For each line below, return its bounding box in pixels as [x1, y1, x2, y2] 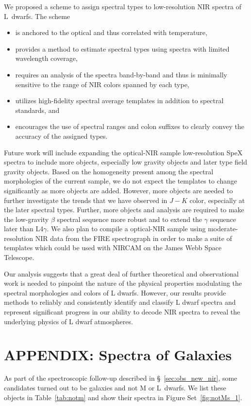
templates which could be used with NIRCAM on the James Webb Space [4, 242, 222, 253]
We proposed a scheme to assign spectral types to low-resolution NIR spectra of [4, 1, 241, 11]
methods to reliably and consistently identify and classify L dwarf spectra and [4, 297, 236, 307]
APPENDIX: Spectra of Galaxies [4, 345, 232, 365]
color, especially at [189, 195, 245, 205]
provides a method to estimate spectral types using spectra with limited [15, 43, 230, 54]
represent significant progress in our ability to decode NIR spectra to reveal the [4, 307, 240, 317]
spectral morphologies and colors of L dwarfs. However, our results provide [4, 287, 226, 297]
